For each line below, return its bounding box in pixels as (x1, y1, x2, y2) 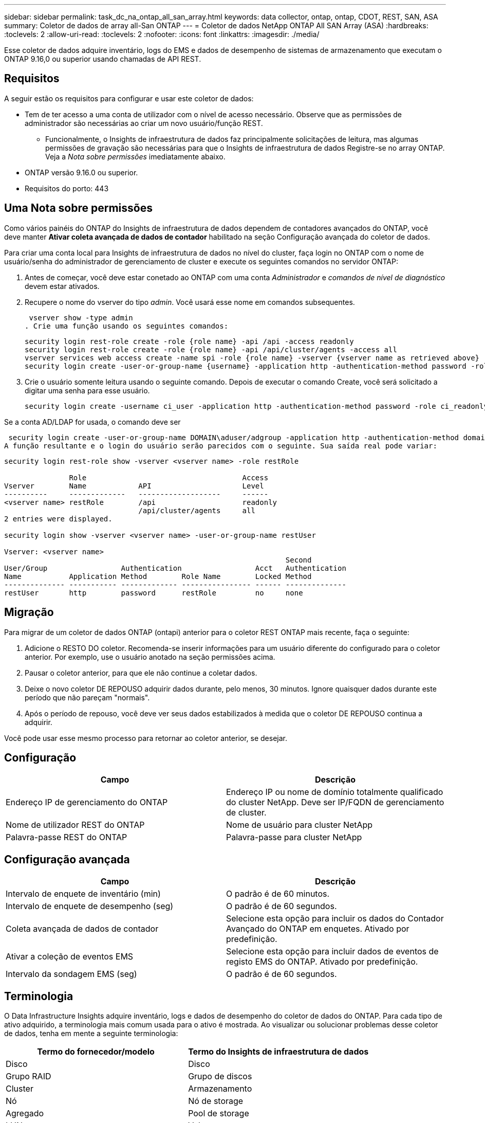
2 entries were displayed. (4, 514, 113, 523)
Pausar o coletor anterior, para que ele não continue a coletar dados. (25, 668, 257, 677)
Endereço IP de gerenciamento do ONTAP (6, 797, 168, 808)
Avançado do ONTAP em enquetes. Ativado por (226, 923, 409, 934)
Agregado (6, 1108, 44, 1119)
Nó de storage (188, 1096, 244, 1107)
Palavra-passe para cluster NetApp (226, 832, 362, 843)
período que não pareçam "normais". (25, 693, 150, 702)
